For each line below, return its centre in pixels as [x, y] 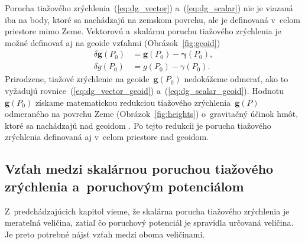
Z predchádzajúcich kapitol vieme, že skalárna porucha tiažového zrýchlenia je [147, 211]
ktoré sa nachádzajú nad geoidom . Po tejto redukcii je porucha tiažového [138, 125]
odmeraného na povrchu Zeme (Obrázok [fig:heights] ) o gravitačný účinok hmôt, [152, 114]
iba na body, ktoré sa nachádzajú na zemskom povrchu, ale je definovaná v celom [152, 19]
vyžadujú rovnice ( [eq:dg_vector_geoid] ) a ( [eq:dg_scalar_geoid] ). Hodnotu [145, 91]
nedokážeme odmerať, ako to [236, 79]
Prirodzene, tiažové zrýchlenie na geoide [77, 79]
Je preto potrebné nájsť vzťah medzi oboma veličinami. [105, 234]
